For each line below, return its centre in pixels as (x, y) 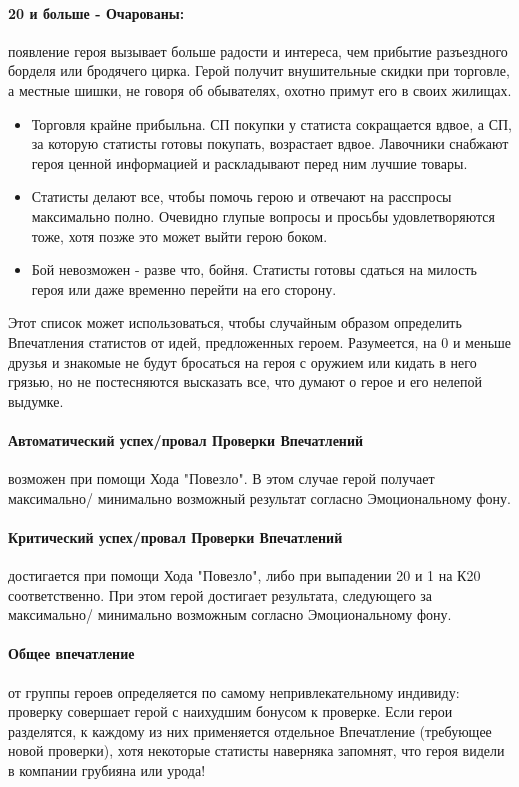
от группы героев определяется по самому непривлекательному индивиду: (234, 691)
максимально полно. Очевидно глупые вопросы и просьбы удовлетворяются (263, 215)
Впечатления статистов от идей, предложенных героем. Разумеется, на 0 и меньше (260, 341)
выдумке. (36, 400)
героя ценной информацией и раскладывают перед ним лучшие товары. (249, 162)
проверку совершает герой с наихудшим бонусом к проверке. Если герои (230, 711)
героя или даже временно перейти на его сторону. (184, 288)
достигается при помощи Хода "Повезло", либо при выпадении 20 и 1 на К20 (244, 575)
